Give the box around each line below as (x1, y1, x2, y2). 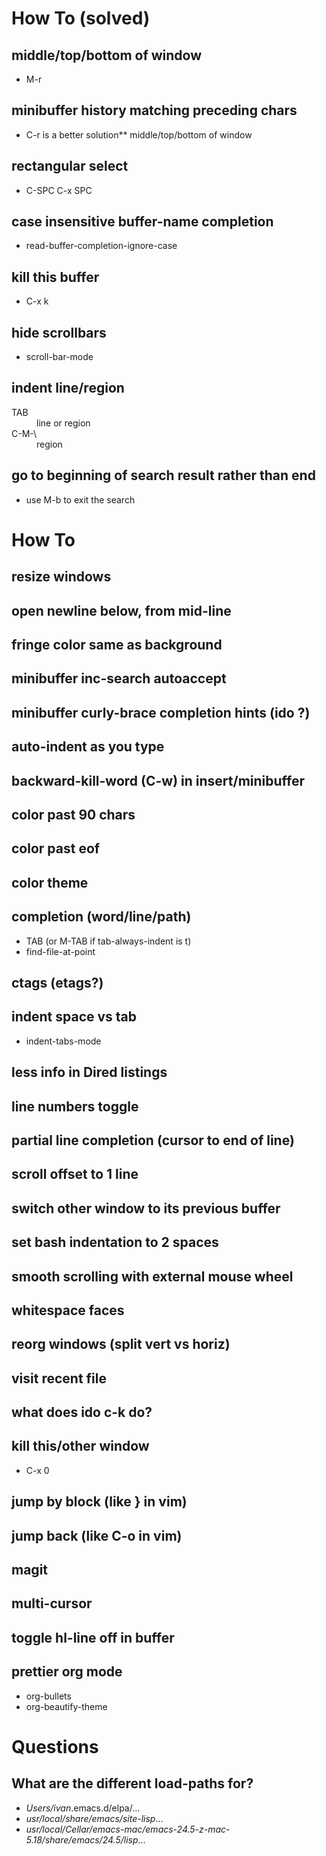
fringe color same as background (11, 637, 223, 654)
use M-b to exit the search (25, 493, 136, 506)
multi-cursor (11, 1595, 93, 1612)
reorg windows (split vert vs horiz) (11, 1336, 231, 1353)
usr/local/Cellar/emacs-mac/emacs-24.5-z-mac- (25, 1823, 231, 1835)
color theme (11, 874, 89, 891)
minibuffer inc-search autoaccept (11, 670, 227, 687)
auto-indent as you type (11, 738, 165, 756)
